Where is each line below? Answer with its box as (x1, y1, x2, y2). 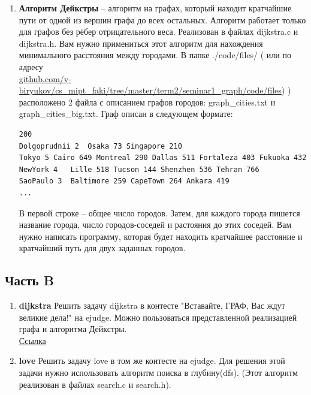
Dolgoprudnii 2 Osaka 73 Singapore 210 (19, 141, 182, 150)
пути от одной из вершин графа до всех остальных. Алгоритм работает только (19, 13, 306, 26)
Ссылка (19, 334, 46, 346)
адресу (19, 60, 43, 73)
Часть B (5, 271, 54, 290)
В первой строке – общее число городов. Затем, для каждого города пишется (19, 206, 300, 219)
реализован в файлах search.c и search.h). (19, 378, 171, 390)
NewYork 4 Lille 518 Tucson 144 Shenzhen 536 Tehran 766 (19, 165, 259, 174)
